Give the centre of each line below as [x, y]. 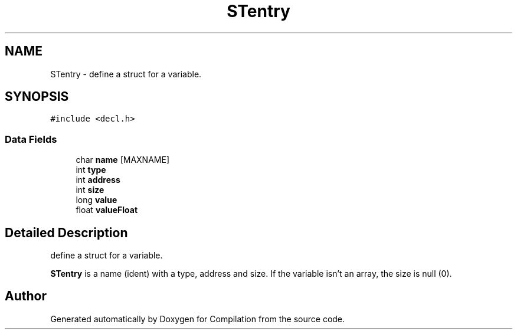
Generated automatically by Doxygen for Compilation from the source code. [198, 319]
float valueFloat [107, 210]
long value [96, 200]
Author [26, 296]
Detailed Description [66, 233]
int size [90, 190]
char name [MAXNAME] [122, 160]
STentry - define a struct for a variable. [126, 74]
